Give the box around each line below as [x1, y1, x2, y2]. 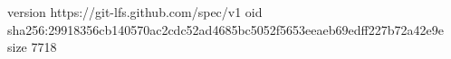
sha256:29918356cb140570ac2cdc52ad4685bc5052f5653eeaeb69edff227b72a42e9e [7, 20, 444, 38]
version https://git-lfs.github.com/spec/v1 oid [7, 3, 263, 21]
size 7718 [7, 38, 57, 56]
